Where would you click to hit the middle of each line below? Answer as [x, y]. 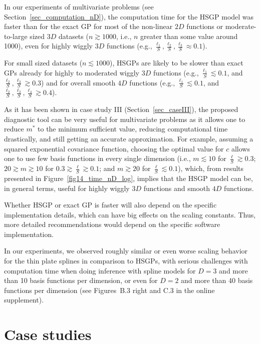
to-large [16, 36]
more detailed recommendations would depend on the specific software [112, 224]
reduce [14, 129]
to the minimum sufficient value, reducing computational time [133, 129]
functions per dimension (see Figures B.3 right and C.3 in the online [109, 290]
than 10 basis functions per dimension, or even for [81, 280]
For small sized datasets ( [43, 63]
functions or [205, 26]
